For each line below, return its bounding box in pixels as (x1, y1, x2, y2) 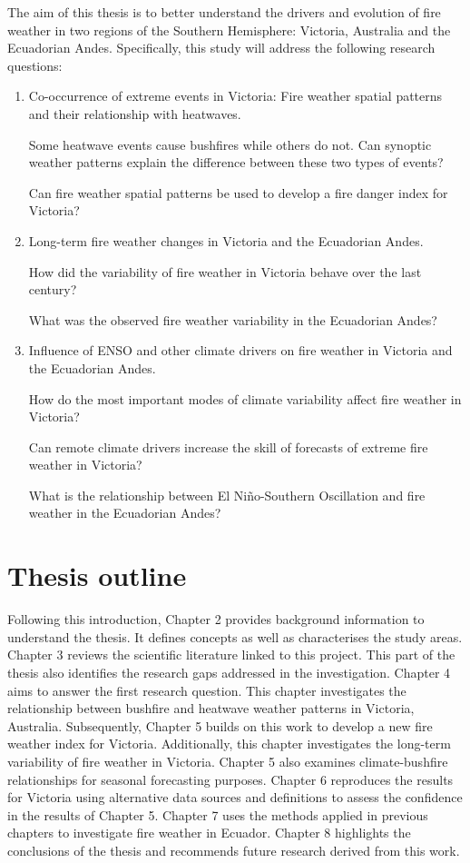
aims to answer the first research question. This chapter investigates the (7, 680, 406, 699)
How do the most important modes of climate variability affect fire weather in (28, 389, 462, 408)
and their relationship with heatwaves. (28, 104, 241, 123)
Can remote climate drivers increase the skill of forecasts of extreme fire (28, 437, 428, 456)
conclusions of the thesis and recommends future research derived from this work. (7, 840, 460, 859)
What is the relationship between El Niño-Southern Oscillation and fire (28, 485, 426, 504)
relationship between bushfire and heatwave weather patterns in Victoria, (7, 699, 415, 718)
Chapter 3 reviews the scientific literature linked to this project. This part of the (7, 645, 455, 664)
